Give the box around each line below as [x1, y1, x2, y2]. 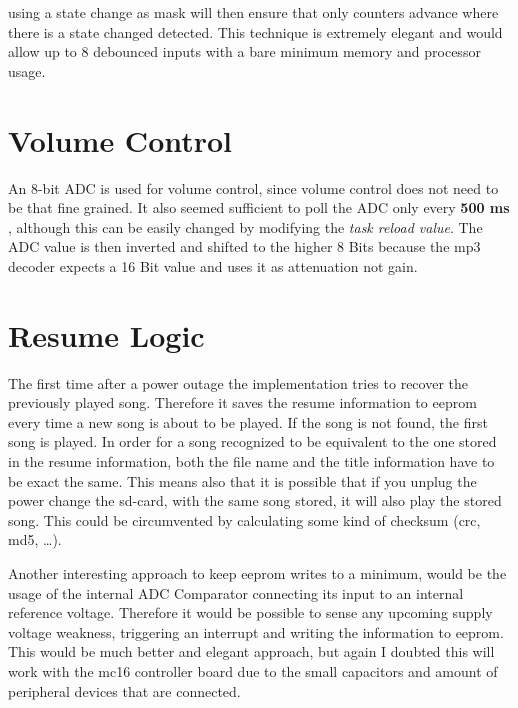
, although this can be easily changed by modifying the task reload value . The [8, 216, 483, 237]
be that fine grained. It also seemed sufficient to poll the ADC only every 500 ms [8, 197, 510, 218]
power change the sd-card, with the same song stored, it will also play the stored [8, 490, 502, 511]
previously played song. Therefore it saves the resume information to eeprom [8, 392, 477, 413]
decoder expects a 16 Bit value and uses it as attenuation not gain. [8, 255, 418, 276]
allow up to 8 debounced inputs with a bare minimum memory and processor [8, 41, 481, 62]
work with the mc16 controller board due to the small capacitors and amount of [8, 660, 498, 681]
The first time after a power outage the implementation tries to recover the [8, 372, 468, 393]
